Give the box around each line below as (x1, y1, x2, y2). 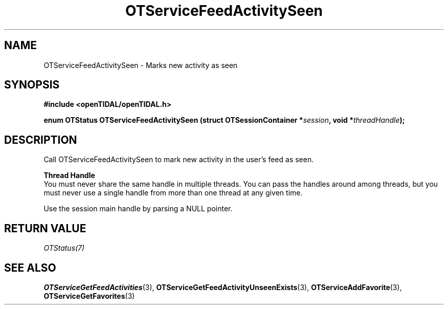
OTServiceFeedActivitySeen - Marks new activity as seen (43, 60, 238, 70)
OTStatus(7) (43, 244, 85, 253)
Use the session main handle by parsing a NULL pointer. (43, 204, 233, 213)
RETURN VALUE (4, 222, 86, 235)
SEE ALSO (4, 261, 56, 274)
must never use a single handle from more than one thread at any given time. (43, 188, 303, 197)
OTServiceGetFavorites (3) (43, 291, 135, 300)
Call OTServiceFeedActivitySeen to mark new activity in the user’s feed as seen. (43, 155, 314, 164)
